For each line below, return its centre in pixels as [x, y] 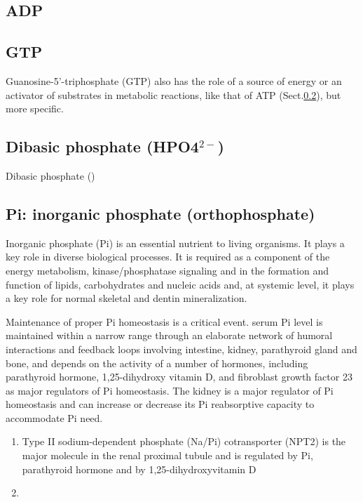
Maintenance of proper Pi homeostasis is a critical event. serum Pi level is [164, 321]
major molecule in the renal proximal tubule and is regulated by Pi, [167, 455]
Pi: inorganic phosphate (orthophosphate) [160, 213]
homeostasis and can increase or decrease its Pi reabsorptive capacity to [160, 404]
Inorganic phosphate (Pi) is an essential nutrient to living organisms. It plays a [175, 243]
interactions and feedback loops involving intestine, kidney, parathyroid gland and [181, 349]
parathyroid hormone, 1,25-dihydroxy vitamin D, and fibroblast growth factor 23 [179, 377]
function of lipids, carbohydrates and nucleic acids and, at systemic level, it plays [180, 284]
